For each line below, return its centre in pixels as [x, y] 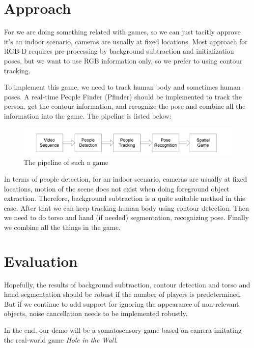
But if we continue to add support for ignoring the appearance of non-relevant [122, 303]
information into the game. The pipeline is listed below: [88, 115]
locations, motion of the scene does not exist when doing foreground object [117, 188]
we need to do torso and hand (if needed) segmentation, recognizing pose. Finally [127, 217]
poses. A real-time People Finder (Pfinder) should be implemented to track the [123, 96]
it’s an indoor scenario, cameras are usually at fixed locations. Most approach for [126, 41]
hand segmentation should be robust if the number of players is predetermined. [123, 294]
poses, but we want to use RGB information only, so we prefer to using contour [123, 60]
